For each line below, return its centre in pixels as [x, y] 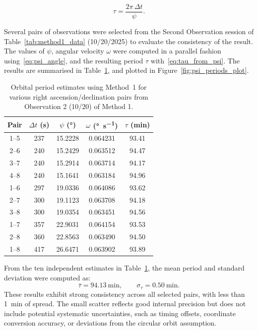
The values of [24, 51]
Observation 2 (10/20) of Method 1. [79, 106]
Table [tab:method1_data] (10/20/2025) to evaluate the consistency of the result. [129, 41]
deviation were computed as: [47, 277]
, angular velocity [78, 51]
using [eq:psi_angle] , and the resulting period [74, 60]
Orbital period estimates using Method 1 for [79, 87]
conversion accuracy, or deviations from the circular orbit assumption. [110, 323]
